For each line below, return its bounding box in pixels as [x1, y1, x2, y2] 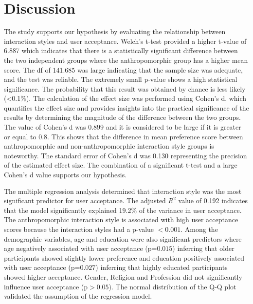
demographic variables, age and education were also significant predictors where [4, 233, 242, 244]
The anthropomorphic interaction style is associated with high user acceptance [4, 214, 238, 225]
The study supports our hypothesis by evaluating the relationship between [4, 26, 226, 37]
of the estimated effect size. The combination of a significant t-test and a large [4, 160, 237, 170]
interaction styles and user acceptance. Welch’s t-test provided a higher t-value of [4, 36, 247, 46]
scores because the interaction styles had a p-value [4, 224, 154, 234]
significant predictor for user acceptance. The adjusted [4, 195, 166, 206]
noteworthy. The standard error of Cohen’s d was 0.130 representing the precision [4, 150, 247, 160]
